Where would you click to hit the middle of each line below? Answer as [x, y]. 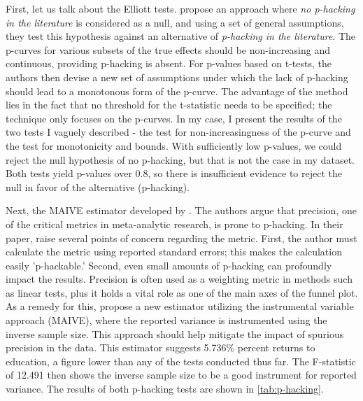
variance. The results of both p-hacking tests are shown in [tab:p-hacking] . [165, 389]
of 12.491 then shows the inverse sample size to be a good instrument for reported [181, 375]
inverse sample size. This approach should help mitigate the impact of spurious [175, 333]
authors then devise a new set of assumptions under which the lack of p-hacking [177, 77]
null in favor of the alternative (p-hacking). [98, 187]
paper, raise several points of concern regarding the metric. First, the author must [181, 238]
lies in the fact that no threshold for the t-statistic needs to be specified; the [169, 105]
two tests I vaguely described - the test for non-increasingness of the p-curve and [178, 132]
